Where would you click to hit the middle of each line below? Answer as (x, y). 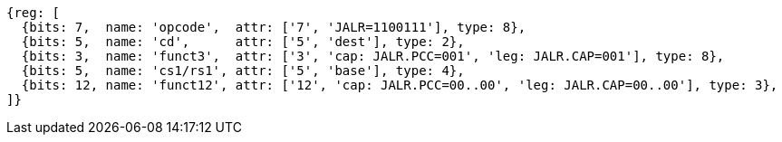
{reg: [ (34, 13)
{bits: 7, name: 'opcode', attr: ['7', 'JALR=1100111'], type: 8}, (274, 27)
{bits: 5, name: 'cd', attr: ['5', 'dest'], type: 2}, (243, 42)
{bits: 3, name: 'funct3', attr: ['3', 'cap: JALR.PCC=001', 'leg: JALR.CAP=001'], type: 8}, (373, 56)
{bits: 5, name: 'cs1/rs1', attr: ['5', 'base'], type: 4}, (243, 71)
